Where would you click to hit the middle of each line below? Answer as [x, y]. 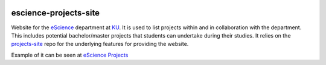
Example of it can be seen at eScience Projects [70, 55]
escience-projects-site [55, 13]
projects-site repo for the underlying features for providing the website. [100, 44]
